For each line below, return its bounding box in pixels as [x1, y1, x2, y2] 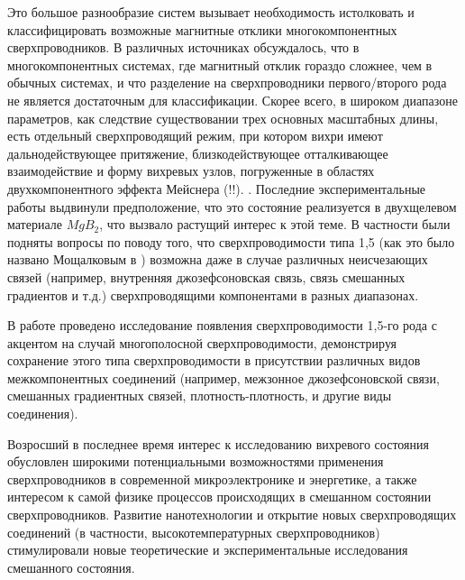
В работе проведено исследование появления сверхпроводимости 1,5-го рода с [7, 316, 437, 335]
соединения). [7, 404, 78, 423]
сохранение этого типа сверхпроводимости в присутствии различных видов [7, 351, 421, 370]
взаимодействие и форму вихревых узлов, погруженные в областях [7, 161, 375, 180]
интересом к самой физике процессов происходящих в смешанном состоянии [7, 487, 432, 506]
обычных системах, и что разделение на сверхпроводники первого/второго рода [7, 73, 447, 92]
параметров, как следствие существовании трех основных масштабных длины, [7, 108, 439, 127]
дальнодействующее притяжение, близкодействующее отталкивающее [7, 143, 388, 162]
